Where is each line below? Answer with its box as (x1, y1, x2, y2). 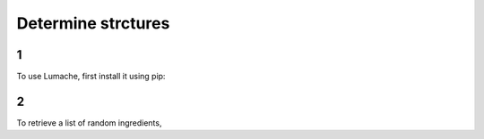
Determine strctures (16, 13, 170, 33)
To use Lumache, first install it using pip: (16, 71, 166, 82)
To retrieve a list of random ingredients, (16, 117, 162, 128)
